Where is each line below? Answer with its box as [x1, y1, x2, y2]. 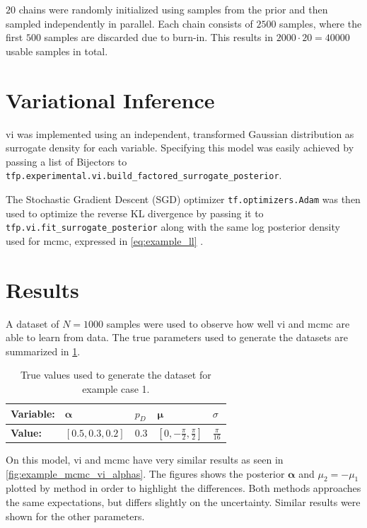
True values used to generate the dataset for [20, 367, 211, 382]
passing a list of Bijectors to [6, 154, 127, 168]
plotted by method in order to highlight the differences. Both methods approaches [6, 481, 361, 495]
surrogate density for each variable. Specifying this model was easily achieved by [6, 140, 354, 155]
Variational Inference [6, 85, 215, 114]
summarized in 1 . [6, 343, 81, 358]
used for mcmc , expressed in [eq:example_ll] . [6, 233, 204, 248]
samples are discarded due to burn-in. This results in [44, 30, 273, 45]
